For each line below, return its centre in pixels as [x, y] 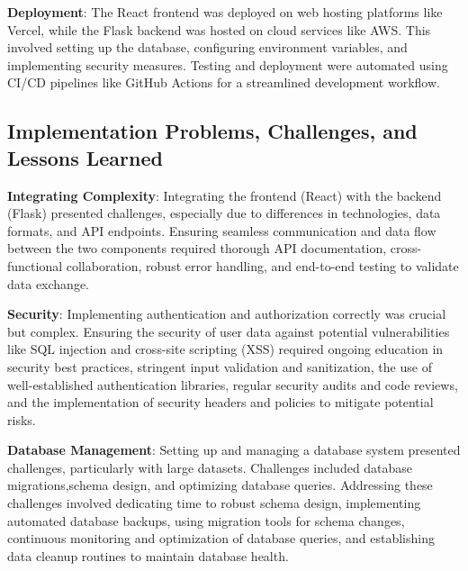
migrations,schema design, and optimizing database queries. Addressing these [220, 485]
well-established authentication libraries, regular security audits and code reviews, [233, 384]
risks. [22, 419]
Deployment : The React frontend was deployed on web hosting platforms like [225, 12]
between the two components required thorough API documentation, [197, 248]
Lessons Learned [85, 157]
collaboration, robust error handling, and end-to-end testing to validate [262, 265]
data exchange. [48, 283]
